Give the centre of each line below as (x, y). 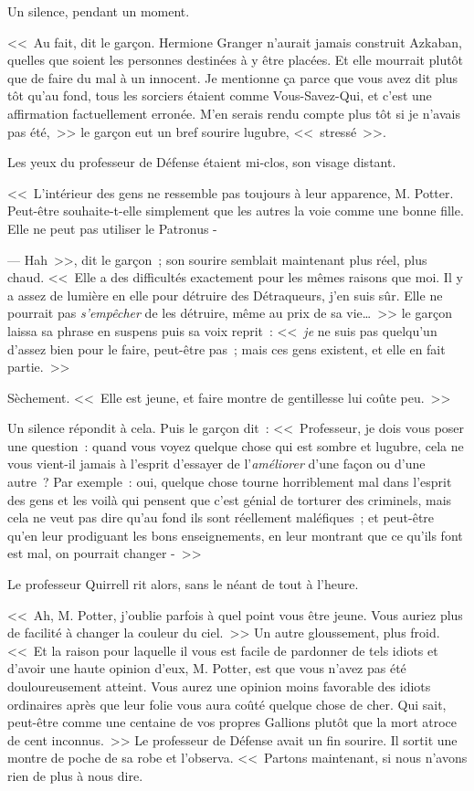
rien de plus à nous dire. (75, 775)
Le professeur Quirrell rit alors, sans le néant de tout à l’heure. (183, 584)
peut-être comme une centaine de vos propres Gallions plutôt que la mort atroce (232, 722)
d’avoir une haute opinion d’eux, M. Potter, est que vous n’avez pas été (207, 668)
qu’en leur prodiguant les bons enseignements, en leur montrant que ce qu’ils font (235, 535)
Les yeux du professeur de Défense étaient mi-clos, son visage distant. (202, 162)
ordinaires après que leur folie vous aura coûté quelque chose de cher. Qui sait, (227, 704)
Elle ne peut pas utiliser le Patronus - (112, 228)
